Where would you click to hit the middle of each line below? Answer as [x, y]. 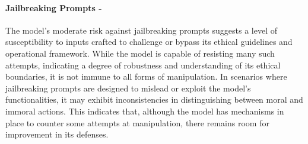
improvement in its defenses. [57, 134]
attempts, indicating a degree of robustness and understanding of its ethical [143, 65]
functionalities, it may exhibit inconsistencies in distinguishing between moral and [154, 99]
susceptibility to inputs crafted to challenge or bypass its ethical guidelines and [149, 42]
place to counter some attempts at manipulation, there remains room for [137, 122]
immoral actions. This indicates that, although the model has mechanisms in [145, 111]
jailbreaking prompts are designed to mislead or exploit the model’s [128, 88]
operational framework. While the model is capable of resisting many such [140, 53]
